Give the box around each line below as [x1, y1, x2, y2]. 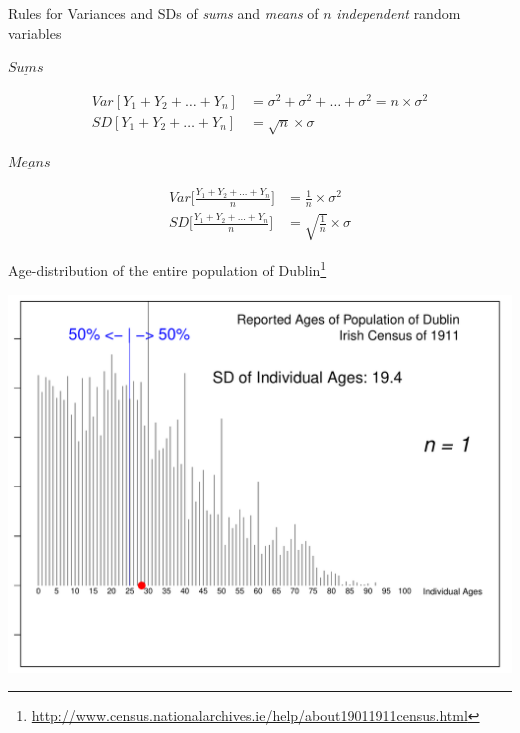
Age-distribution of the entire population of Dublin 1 [8, 257, 327, 281]
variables [8, 22, 62, 43]
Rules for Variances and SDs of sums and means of [8, 3, 319, 23]
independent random [336, 3, 461, 23]
